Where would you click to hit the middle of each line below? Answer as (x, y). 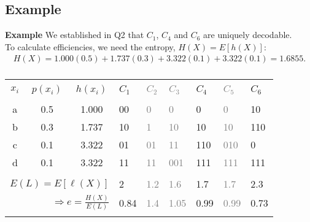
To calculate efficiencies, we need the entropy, (90, 46)
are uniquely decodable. (248, 35)
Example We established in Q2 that (75, 35)
